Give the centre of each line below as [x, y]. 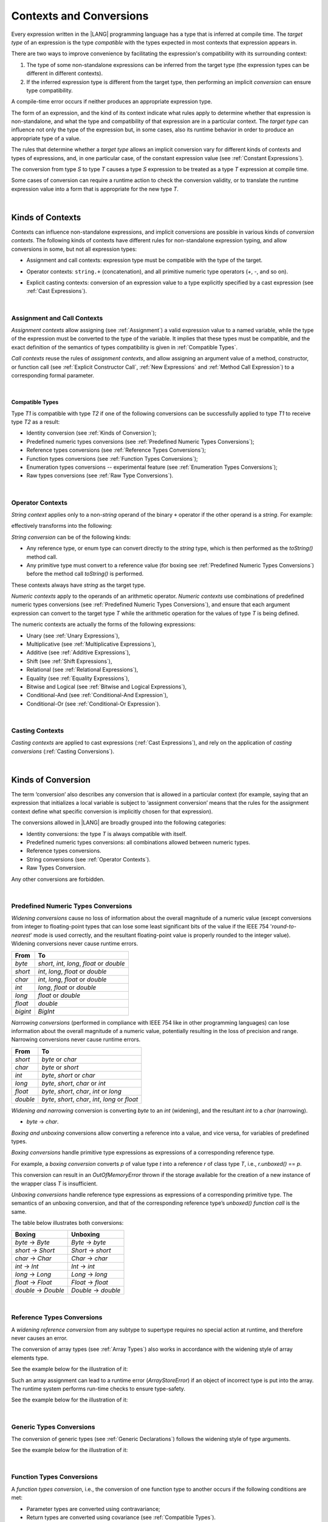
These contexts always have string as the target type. [78, 585]
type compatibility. [50, 90]
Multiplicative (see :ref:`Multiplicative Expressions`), [91, 644]
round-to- [284, 927]
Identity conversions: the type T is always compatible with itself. [107, 833]
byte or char [59, 1059]
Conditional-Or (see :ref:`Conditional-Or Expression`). [94, 704]
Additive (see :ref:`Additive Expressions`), [78, 653]
